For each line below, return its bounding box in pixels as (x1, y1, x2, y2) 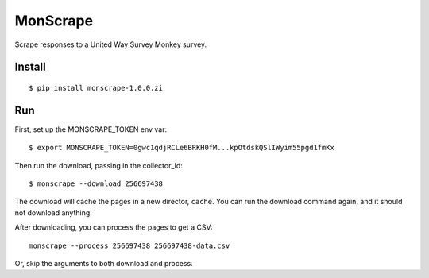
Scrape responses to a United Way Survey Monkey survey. (14, 40, 207, 49)
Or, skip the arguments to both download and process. (14, 258, 194, 268)
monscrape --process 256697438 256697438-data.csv (29, 241, 230, 250)
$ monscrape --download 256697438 (29, 180, 163, 188)
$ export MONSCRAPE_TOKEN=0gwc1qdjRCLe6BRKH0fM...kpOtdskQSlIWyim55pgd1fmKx (29, 143, 335, 153)
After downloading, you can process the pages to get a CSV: (14, 222, 213, 232)
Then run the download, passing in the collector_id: (14, 160, 183, 170)
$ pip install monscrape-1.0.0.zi (29, 83, 163, 92)
